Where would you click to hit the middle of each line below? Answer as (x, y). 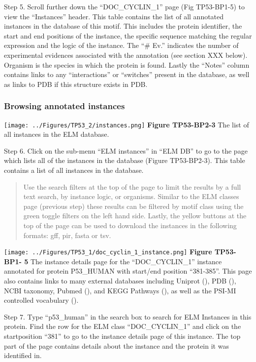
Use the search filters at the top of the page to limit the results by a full (132, 186)
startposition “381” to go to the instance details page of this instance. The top (122, 336)
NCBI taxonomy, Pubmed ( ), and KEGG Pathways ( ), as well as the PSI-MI (120, 290)
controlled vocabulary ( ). (41, 300)
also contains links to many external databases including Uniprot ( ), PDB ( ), (120, 281)
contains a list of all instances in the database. (74, 170)
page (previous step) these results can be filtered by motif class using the (133, 206)
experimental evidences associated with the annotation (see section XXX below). (126, 55)
